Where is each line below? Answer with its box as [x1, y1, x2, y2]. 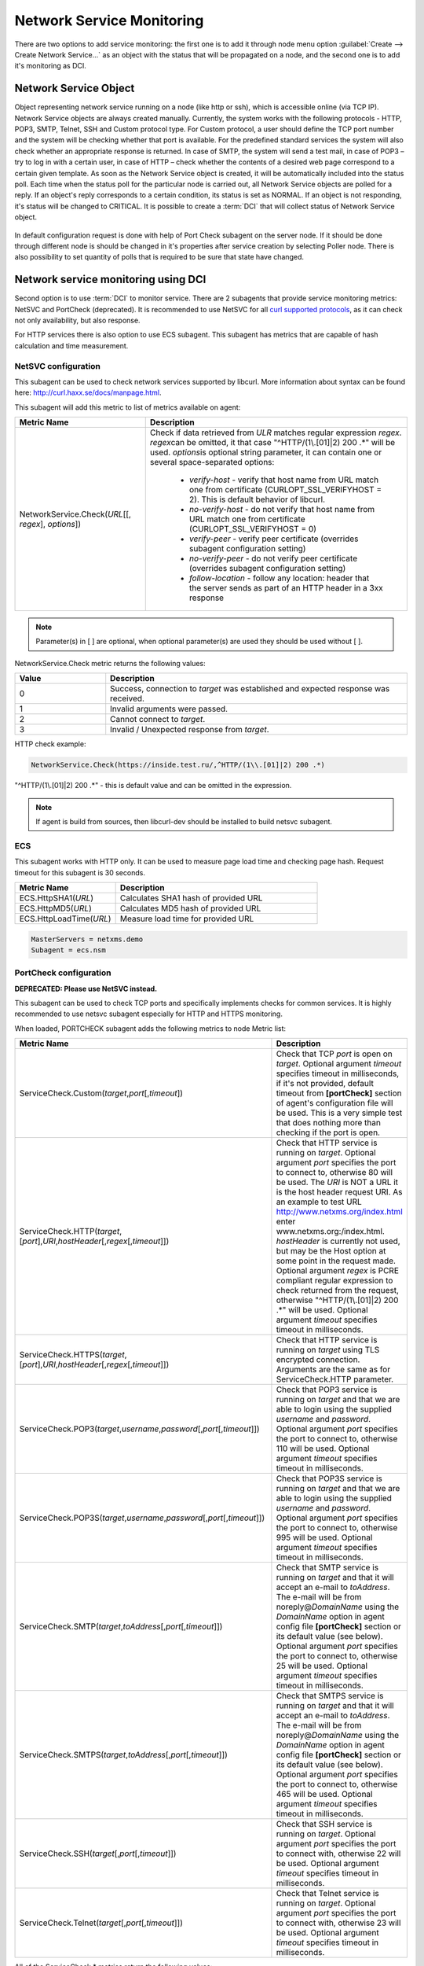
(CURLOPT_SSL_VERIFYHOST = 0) [188, 524, 317, 535]
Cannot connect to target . [110, 714, 206, 725]
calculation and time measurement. [14, 341, 129, 350]
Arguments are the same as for [276, 1364, 391, 1375]
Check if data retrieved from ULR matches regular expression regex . [149, 427, 402, 438]
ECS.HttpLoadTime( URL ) [19, 913, 111, 924]
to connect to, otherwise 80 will [276, 1167, 393, 1178]
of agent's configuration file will [276, 1098, 393, 1109]
